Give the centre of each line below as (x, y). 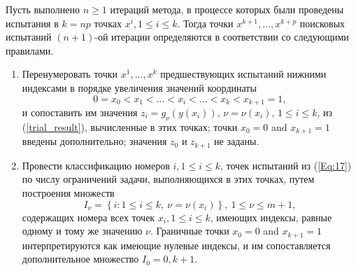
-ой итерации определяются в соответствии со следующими (222, 37)
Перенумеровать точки (70, 74)
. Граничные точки (190, 231)
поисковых (322, 23)
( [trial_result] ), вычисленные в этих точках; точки (130, 126)
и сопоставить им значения (80, 112)
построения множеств (68, 192)
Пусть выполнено (43, 9)
